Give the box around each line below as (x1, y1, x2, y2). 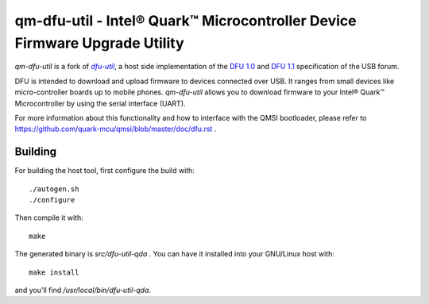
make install (29, 267, 79, 277)
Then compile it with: (14, 213, 83, 222)
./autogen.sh (29, 184, 79, 194)
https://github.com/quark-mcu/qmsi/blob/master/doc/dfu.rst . (14, 124, 217, 134)
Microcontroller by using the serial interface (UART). (14, 98, 186, 108)
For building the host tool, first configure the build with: (14, 166, 195, 175)
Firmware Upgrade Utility (14, 34, 184, 52)
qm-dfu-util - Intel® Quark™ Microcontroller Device (14, 12, 357, 29)
